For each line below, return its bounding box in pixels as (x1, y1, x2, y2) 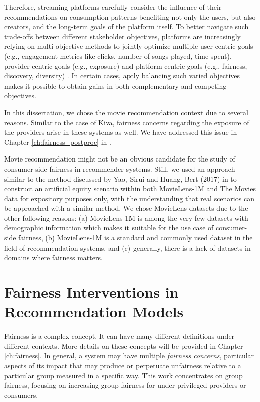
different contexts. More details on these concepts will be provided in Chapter (4, 340, 243, 351)
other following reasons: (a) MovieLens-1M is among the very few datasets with (4, 212, 248, 223)
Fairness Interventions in (4, 282, 179, 302)
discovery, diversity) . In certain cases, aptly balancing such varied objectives (4, 70, 240, 81)
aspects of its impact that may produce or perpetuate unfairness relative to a (4, 360, 241, 370)
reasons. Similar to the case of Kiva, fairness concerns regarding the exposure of (4, 117, 249, 127)
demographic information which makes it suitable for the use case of (4, 222, 214, 233)
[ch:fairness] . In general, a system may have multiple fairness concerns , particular (4, 350, 254, 361)
